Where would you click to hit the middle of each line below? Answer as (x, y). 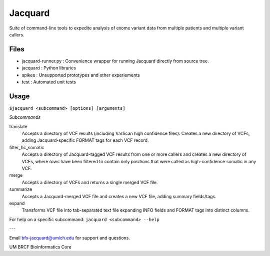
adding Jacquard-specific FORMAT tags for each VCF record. (85, 140)
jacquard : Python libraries (49, 68)
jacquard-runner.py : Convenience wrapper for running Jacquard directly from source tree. (115, 61)
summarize (21, 189)
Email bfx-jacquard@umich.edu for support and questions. (69, 238)
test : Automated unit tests (49, 82)
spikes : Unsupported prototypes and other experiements (81, 75)
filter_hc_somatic (27, 147)
